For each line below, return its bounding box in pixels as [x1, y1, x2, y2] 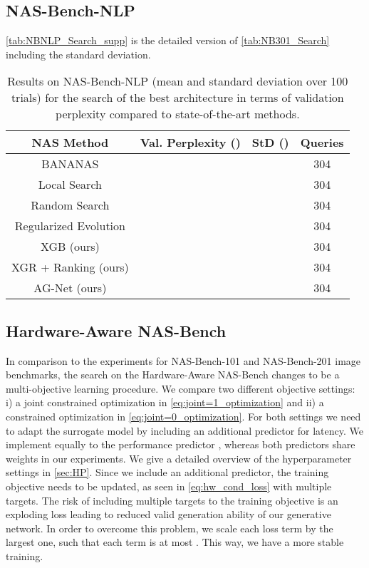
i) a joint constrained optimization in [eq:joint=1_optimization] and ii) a [6, 395, 324, 410]
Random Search [31, 197, 110, 214]
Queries [300, 134, 344, 151]
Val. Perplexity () [140, 134, 241, 151]
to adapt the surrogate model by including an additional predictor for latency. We [6, 423, 364, 438]
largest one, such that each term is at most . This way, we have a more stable [6, 535, 344, 549]
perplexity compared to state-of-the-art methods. [56, 105, 300, 123]
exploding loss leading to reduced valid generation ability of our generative [6, 507, 331, 522]
